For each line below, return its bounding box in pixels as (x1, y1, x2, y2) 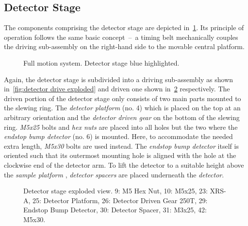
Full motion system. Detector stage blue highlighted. (23, 57, 180, 68)
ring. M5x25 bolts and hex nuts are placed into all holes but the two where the (4, 122, 238, 132)
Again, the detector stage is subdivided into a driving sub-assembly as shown (4, 74, 233, 84)
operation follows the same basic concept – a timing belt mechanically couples (4, 32, 238, 42)
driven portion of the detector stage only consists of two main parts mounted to (4, 93, 241, 103)
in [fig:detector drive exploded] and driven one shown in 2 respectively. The (4, 84, 230, 94)
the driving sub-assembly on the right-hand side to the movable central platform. (4, 41, 245, 52)
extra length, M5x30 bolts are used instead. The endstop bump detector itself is (4, 140, 239, 151)
